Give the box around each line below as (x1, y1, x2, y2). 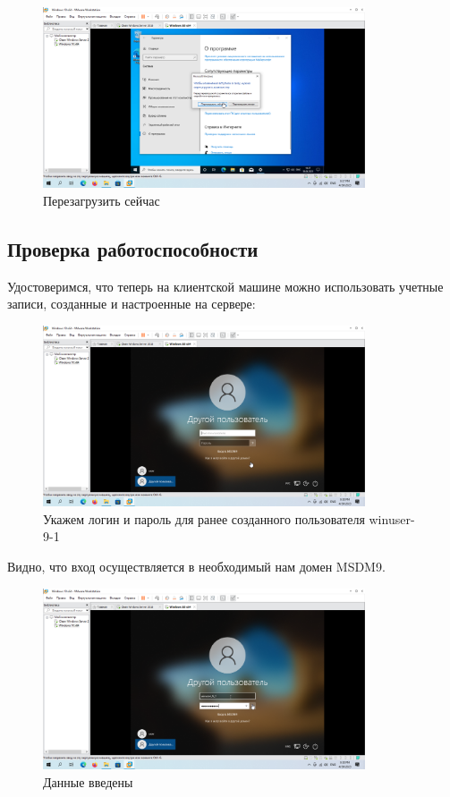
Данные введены (43, 772, 133, 791)
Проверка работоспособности (7, 234, 259, 262)
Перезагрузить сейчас (43, 191, 160, 209)
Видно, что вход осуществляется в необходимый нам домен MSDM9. (7, 557, 386, 576)
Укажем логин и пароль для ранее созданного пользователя (43, 509, 365, 528)
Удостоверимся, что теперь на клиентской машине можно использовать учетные (7, 276, 444, 295)
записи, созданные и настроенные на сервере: (7, 294, 256, 313)
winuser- (369, 509, 415, 528)
